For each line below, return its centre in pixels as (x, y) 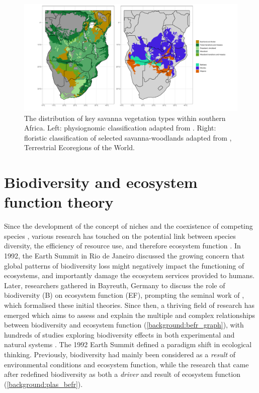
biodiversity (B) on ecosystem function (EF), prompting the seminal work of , (124, 295)
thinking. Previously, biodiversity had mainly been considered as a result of (120, 354)
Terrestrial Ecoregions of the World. (79, 147)
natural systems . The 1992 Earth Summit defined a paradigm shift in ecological (128, 344)
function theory (59, 202)
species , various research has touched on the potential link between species (120, 236)
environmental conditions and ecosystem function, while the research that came (126, 364)
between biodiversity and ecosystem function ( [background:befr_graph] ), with (124, 325)
